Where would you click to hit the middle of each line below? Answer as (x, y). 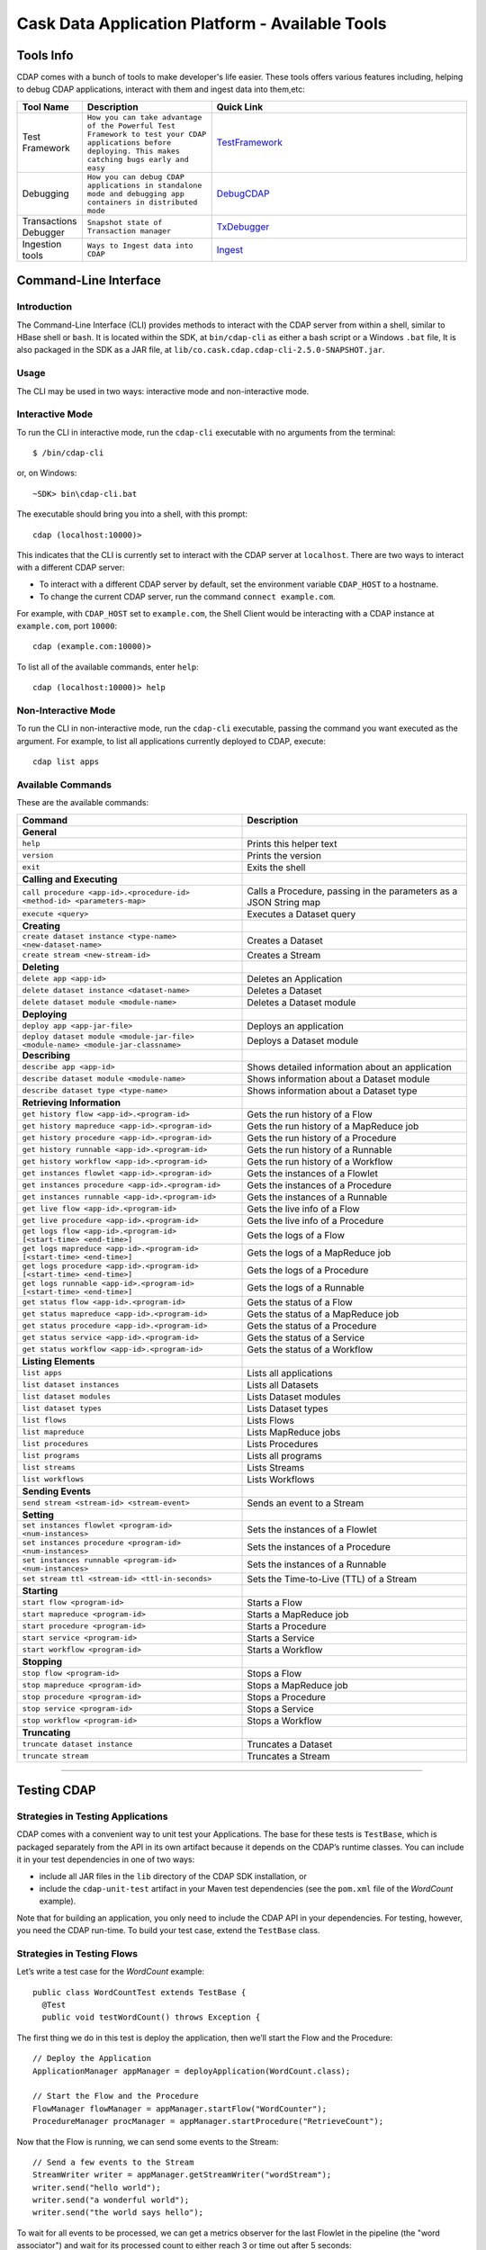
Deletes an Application (295, 978)
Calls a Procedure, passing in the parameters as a (352, 891)
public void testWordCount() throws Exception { (151, 2017)
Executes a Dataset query (301, 913)
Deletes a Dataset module (301, 1002)
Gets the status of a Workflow (310, 1349)
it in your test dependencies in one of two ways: (106, 1859)
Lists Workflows (281, 1479)
